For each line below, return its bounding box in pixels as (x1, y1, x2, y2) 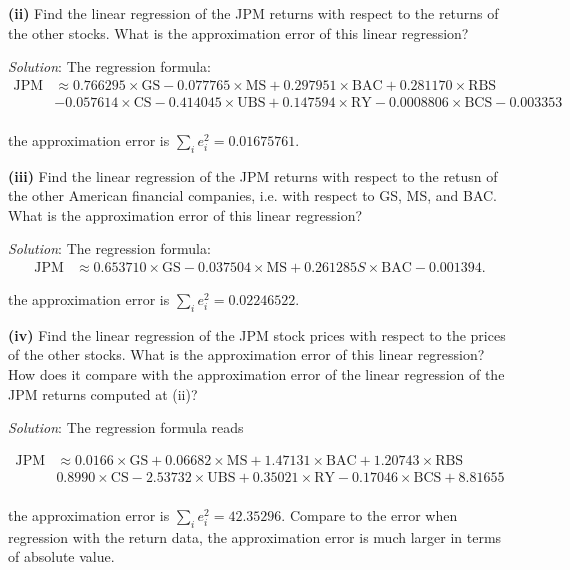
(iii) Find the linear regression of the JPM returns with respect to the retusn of (8, 165, 498, 186)
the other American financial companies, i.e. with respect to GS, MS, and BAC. (8, 185, 498, 206)
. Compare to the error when (281, 504, 458, 525)
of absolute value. (8, 546, 115, 567)
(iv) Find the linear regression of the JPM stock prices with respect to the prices (8, 324, 506, 345)
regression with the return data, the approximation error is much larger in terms (8, 526, 502, 547)
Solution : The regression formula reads (8, 417, 244, 438)
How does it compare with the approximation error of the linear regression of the (8, 364, 505, 385)
